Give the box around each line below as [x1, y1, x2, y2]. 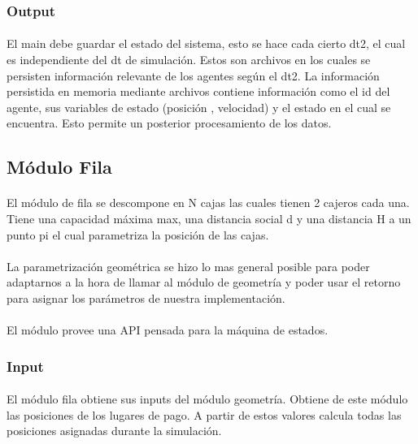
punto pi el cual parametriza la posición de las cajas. [7, 226, 269, 243]
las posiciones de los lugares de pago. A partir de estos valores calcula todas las [7, 406, 402, 423]
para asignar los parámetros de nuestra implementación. [7, 289, 285, 306]
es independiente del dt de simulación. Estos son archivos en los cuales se [7, 51, 371, 68]
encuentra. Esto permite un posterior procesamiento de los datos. [7, 114, 332, 131]
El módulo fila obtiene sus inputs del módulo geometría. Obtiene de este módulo [7, 390, 408, 407]
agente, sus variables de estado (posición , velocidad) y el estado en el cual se [7, 98, 391, 115]
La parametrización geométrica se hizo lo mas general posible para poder [7, 257, 370, 274]
